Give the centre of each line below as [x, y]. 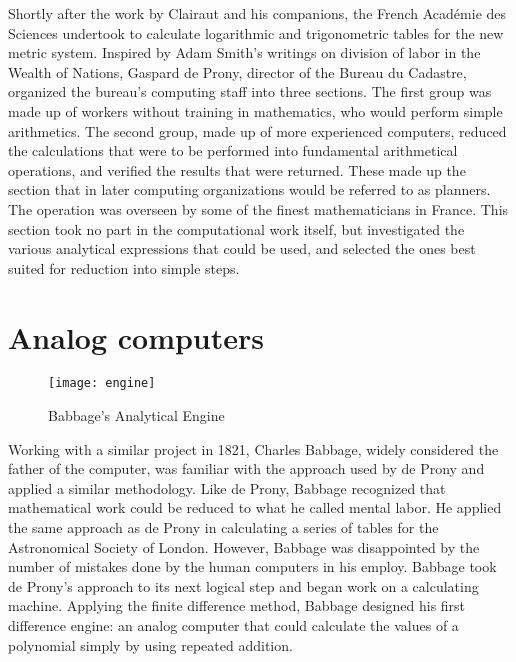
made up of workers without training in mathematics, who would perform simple [255, 110]
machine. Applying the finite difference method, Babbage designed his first [237, 605]
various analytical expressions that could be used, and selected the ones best [242, 248]
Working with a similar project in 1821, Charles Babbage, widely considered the [253, 448]
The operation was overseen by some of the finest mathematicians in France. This [258, 208]
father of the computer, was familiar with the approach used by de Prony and [246, 468]
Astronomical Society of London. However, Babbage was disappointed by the [244, 546]
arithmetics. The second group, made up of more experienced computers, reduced [257, 130]
